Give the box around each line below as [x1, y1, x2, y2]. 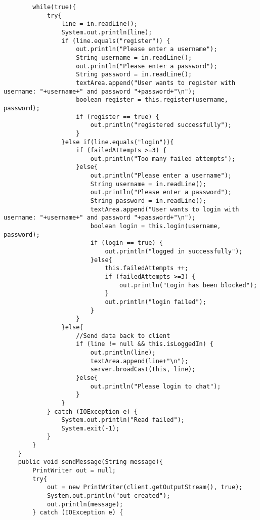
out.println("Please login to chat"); [90, 382, 221, 390]
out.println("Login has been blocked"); [119, 281, 257, 289]
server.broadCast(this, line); [90, 366, 196, 373]
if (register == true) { [76, 113, 159, 120]
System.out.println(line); [61, 28, 152, 36]
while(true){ [32, 4, 76, 11]
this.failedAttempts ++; [105, 265, 189, 272]
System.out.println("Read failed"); [61, 416, 185, 424]
